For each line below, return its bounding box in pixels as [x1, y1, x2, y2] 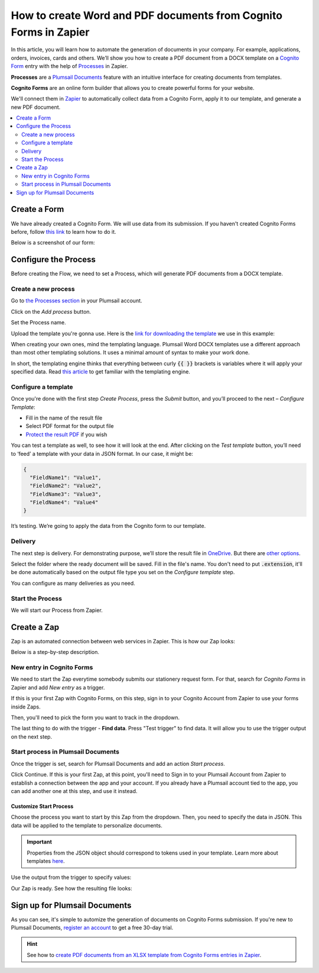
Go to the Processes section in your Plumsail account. [11, 297, 142, 304]
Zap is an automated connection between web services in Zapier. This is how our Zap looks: [11, 637, 236, 645]
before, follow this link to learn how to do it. [11, 228, 116, 235]
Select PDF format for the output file [25, 423, 114, 430]
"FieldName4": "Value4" [30, 499, 99, 506]
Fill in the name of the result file [25, 414, 103, 421]
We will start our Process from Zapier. [11, 607, 103, 614]
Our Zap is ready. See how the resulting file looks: [11, 885, 132, 892]
